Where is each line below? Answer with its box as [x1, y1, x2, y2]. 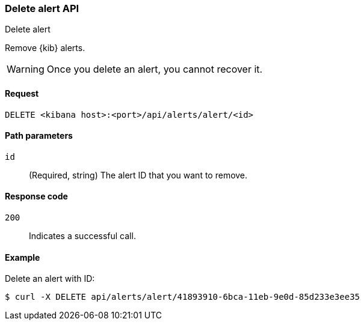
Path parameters [5, 130, 73, 141]
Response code [5, 191, 68, 202]
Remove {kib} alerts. [5, 43, 85, 53]
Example [5, 252, 40, 263]
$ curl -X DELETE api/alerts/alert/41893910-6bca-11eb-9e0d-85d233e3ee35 [5, 292, 360, 302]
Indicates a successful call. [29, 231, 136, 241]
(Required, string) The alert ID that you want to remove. [29, 169, 248, 180]
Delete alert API [5, 2, 79, 14]
